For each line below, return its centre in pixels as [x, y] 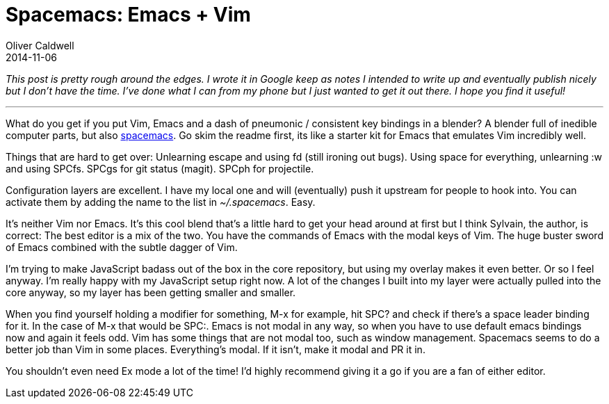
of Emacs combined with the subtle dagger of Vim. [122, 247]
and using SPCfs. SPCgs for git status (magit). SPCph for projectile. [160, 168]
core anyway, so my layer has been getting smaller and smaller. [151, 292]
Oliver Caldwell [40, 45]
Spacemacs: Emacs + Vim [128, 15]
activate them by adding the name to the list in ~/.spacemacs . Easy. [161, 202]
